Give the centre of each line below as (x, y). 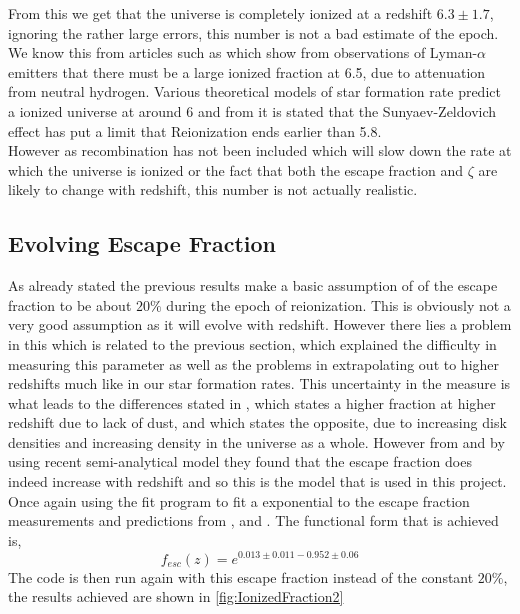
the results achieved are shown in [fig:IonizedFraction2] (176, 596)
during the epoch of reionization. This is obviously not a (338, 304)
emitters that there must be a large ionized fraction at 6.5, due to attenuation (247, 71)
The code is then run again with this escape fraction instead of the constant (241, 576)
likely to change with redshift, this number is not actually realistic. (213, 189)
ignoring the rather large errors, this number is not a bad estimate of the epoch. (253, 32)
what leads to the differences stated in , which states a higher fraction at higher (252, 402)
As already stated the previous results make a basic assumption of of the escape (253, 285)
